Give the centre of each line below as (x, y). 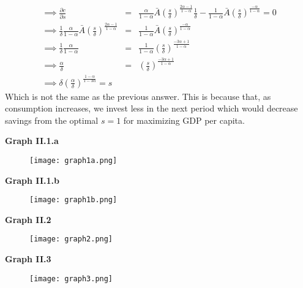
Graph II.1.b (32, 180)
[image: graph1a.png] (73, 160)
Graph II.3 (28, 259)
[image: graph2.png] (71, 239)
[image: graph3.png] (71, 279)
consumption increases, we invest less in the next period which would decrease (151, 108)
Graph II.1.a (32, 141)
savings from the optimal (52, 120)
